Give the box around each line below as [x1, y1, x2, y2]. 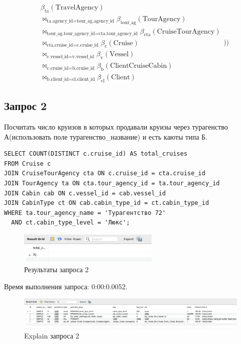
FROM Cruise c [4, 160, 51, 167]
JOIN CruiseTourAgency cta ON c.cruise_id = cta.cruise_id [4, 170, 205, 177]
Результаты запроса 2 [24, 264, 89, 274]
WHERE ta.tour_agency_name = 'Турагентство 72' [4, 209, 166, 216]
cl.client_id [72, 77, 95, 82]
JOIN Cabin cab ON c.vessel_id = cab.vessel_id [4, 189, 166, 197]
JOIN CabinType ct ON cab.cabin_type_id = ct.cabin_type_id [4, 199, 209, 207]
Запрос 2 [4, 98, 47, 113]
